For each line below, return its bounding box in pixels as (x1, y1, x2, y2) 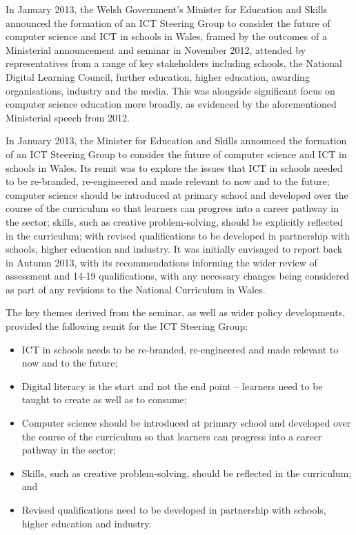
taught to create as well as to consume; (21, 392, 187, 407)
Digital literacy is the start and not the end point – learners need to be (21, 378, 323, 393)
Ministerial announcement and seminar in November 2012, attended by (6, 42, 306, 57)
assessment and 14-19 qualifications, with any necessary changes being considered (6, 269, 350, 283)
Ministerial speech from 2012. (6, 110, 130, 124)
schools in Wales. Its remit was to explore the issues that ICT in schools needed (6, 160, 343, 175)
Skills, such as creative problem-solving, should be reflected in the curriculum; (21, 465, 352, 480)
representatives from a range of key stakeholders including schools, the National (6, 56, 342, 70)
